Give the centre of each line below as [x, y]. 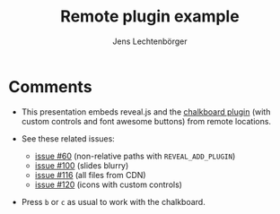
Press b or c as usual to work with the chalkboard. [113, 201]
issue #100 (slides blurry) [82, 165]
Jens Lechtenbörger [150, 41]
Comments [50, 86]
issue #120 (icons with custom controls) [109, 184]
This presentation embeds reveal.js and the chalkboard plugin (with [146, 111]
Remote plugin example [150, 17]
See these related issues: [68, 138]
